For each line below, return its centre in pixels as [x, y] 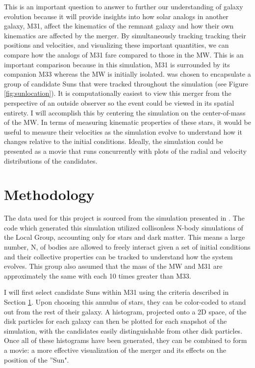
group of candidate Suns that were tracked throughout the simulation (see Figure [126, 83]
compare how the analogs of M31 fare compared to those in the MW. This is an [124, 54]
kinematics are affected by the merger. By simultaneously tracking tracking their [125, 35]
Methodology [49, 194]
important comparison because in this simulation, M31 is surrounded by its [117, 64]
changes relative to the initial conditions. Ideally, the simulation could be [114, 141]
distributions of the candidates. [51, 160]
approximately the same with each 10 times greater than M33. [98, 275]
